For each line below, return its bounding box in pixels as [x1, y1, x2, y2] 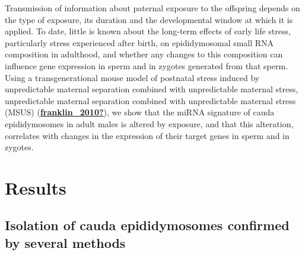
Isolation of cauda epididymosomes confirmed [5, 216, 290, 234]
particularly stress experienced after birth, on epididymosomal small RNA [5, 36, 274, 49]
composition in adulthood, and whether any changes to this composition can [5, 48, 283, 60]
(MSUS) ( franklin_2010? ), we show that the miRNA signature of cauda [5, 106, 275, 118]
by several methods [5, 233, 126, 251]
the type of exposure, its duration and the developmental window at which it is [5, 13, 293, 25]
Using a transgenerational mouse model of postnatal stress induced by [5, 71, 260, 83]
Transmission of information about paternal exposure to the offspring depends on [5, 2, 300, 14]
